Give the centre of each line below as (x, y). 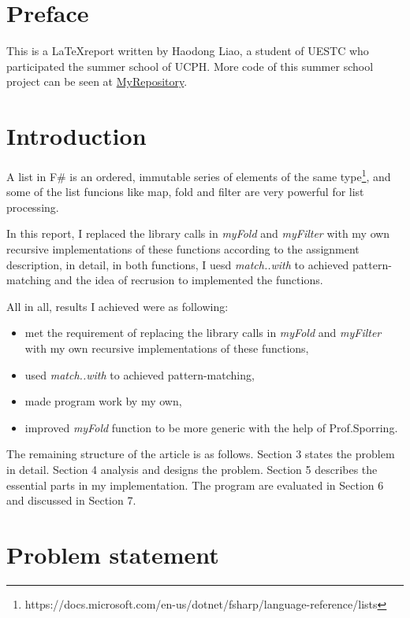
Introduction (76, 136)
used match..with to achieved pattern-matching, (140, 374)
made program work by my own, (103, 401)
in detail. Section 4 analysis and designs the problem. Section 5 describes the (192, 469)
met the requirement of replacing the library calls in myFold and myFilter (203, 333)
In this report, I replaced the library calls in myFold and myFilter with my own (198, 233)
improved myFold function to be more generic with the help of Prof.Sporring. (211, 427)
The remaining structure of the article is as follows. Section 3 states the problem (201, 454)
